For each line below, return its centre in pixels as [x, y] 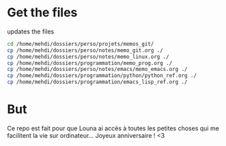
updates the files [31, 31]
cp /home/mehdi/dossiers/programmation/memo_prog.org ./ [90, 63]
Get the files [42, 13]
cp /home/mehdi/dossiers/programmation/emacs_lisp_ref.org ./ [97, 82]
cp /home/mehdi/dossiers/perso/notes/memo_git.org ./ [85, 50]
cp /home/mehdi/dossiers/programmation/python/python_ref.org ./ [102, 76]
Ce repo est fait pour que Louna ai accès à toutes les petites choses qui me [113, 128]
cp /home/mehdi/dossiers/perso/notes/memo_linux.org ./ [88, 57]
